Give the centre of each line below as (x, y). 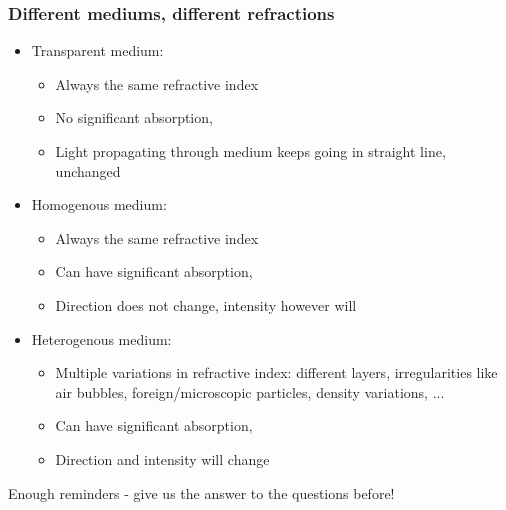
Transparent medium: (97, 50)
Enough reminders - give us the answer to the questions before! (201, 492)
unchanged (88, 170)
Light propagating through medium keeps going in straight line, (250, 151)
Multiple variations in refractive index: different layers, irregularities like (276, 372)
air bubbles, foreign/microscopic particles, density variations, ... (250, 391)
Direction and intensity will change (162, 458)
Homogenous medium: (99, 204)
